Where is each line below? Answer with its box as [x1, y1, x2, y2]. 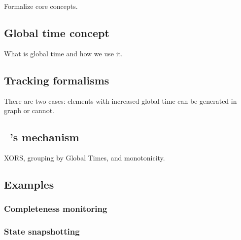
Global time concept [4, 25, 109, 40]
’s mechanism [10, 129, 79, 145]
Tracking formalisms [4, 72, 109, 87]
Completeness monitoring [4, 202, 107, 215]
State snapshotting [4, 225, 80, 238]
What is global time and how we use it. [4, 48, 123, 58]
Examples [4, 176, 54, 192]
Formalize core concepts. [4, 1, 78, 11]
